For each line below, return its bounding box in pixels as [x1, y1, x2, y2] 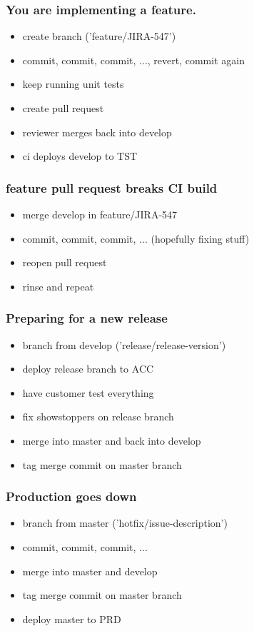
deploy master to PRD [22, 611, 121, 626]
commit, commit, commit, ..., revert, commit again [22, 52, 245, 67]
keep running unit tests [22, 76, 124, 91]
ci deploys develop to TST [22, 148, 138, 163]
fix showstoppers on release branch [22, 409, 174, 424]
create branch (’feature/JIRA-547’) [22, 29, 176, 44]
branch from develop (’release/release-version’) [22, 337, 226, 352]
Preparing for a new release [6, 309, 168, 327]
